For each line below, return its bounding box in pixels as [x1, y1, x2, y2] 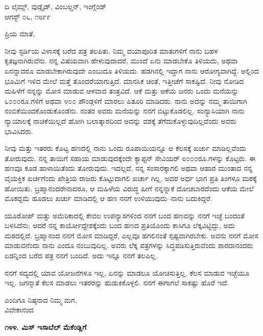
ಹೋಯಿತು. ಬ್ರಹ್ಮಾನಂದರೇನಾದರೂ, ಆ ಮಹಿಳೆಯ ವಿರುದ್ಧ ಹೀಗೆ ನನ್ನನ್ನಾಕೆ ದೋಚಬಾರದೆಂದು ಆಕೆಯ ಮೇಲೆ [5, 183, 254, 193]
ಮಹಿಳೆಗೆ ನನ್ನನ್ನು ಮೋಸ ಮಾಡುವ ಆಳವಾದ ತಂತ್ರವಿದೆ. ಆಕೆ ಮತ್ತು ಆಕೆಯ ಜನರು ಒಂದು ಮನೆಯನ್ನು [5, 85, 239, 96]
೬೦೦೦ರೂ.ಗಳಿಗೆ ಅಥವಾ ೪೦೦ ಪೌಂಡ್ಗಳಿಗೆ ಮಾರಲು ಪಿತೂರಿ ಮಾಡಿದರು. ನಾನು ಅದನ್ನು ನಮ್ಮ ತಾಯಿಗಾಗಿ [5, 95, 247, 106]
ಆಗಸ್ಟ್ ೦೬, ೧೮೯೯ [5, 11, 51, 21]
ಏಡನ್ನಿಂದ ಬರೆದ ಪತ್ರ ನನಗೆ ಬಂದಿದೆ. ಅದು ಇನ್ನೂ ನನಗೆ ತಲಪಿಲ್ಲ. [5, 250, 158, 261]
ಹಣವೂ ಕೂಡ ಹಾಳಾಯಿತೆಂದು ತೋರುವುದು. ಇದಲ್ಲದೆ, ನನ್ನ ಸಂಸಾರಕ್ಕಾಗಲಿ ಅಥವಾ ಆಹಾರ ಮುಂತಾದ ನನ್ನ [5, 163, 253, 173]
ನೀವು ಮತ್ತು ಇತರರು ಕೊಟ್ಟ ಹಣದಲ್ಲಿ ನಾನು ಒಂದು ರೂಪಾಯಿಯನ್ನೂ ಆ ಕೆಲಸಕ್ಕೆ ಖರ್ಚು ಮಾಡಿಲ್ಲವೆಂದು [5, 143, 247, 153]
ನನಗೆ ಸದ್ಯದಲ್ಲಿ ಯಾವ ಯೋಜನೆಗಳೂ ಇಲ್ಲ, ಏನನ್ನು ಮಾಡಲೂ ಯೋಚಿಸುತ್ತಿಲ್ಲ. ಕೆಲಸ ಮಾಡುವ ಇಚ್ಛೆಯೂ [5, 267, 250, 278]
